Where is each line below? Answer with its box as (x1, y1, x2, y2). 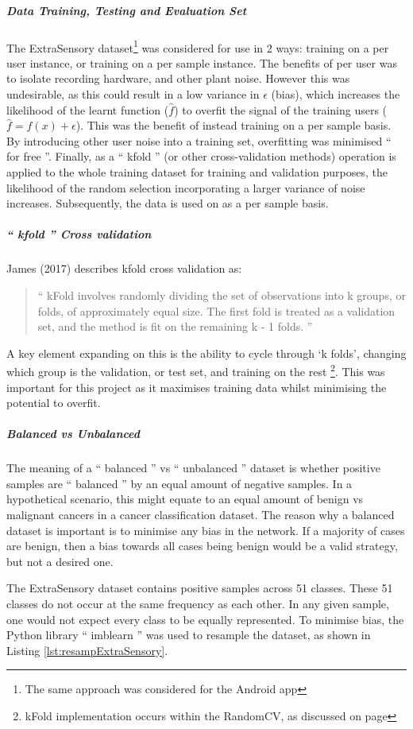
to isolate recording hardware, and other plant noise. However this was (6, 70, 350, 87)
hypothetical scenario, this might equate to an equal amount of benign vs (6, 491, 364, 507)
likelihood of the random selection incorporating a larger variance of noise (6, 179, 365, 196)
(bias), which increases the (271, 86, 400, 102)
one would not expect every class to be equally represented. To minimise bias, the (6, 611, 404, 627)
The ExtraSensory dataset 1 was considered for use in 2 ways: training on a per (6, 37, 389, 56)
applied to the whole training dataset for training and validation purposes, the (6, 163, 388, 180)
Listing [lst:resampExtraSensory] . (6, 642, 168, 658)
